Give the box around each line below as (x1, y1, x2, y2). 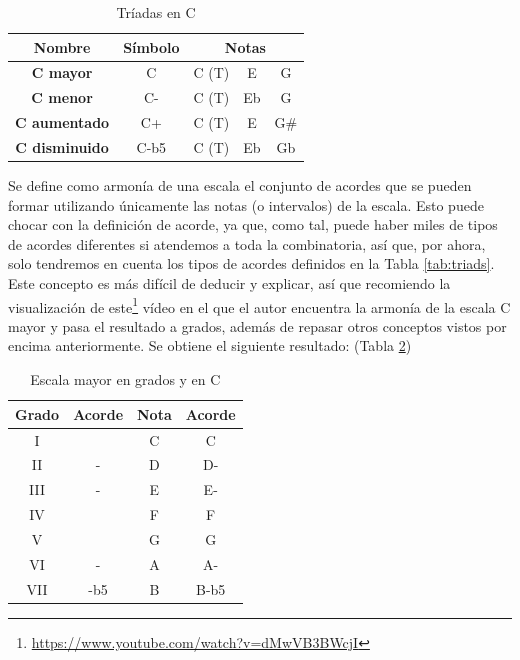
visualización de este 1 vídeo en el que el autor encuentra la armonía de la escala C (8, 293, 511, 317)
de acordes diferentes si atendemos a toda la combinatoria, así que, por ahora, (8, 233, 486, 254)
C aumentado (15, 112, 110, 133)
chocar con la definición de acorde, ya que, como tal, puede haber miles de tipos (8, 214, 498, 235)
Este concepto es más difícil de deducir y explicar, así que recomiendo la (8, 273, 451, 294)
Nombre (33, 36, 91, 57)
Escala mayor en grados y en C (30, 369, 221, 390)
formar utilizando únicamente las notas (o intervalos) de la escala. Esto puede (8, 194, 484, 215)
